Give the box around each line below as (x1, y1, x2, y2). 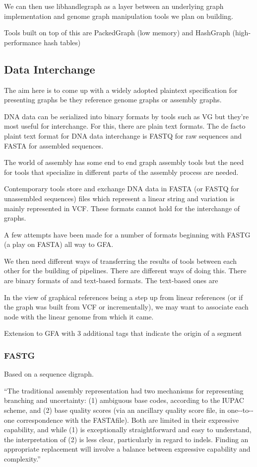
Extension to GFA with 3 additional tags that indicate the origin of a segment (4, 328, 242, 338)
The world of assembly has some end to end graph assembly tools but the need (4, 157, 244, 167)
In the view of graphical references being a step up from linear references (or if (4, 292, 243, 302)
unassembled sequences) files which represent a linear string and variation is (4, 193, 235, 203)
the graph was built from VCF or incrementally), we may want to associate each (4, 302, 249, 312)
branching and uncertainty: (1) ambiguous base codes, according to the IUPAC (4, 395, 244, 405)
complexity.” (4, 454, 41, 464)
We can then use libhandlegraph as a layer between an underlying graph (4, 1, 224, 11)
